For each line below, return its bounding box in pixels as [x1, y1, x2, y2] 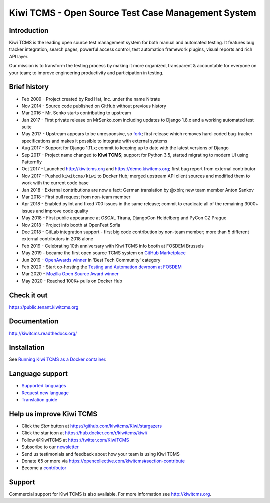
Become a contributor [21, 465, 67, 471]
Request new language [21, 390, 69, 396]
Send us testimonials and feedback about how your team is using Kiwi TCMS [21, 451, 180, 457]
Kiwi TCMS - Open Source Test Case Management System [9, 7, 257, 18]
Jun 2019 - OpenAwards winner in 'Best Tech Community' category [21, 257, 161, 263]
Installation [9, 343, 45, 352]
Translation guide [21, 397, 57, 403]
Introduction [9, 26, 49, 35]
